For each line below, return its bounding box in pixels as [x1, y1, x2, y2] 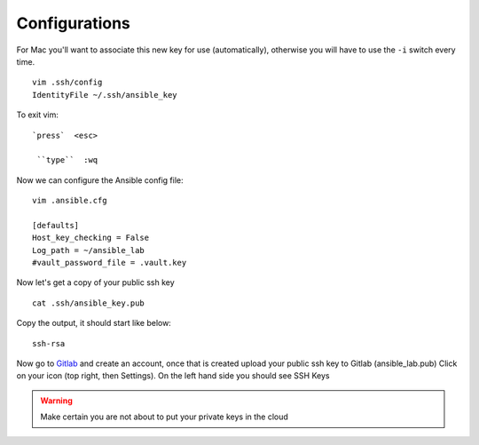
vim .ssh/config [32, 77, 103, 88]
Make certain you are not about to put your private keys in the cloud [40, 411, 288, 422]
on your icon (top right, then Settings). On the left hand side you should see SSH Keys [16, 370, 330, 381]
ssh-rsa [32, 338, 66, 348]
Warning [40, 395, 73, 406]
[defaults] [32, 220, 80, 230]
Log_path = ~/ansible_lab [32, 245, 145, 255]
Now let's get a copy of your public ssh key [16, 277, 175, 288]
